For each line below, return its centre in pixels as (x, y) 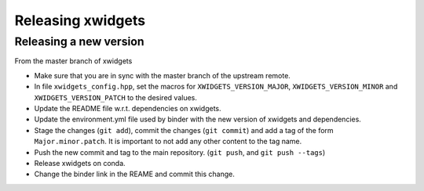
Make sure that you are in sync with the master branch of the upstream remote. (162, 75)
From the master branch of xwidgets (73, 61)
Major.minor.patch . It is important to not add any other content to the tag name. (168, 142)
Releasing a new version (79, 41)
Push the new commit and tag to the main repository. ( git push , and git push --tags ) (180, 152)
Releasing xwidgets (80, 20)
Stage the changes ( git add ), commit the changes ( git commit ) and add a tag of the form (184, 130)
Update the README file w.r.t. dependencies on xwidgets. (128, 108)
